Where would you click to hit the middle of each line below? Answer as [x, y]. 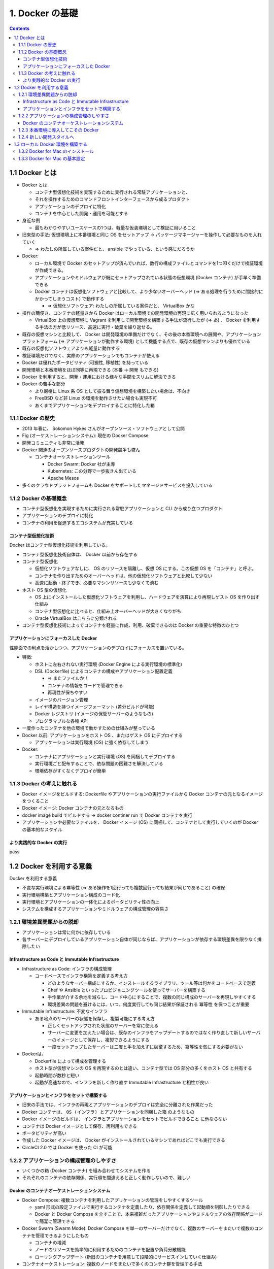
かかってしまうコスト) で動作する [70, 298]
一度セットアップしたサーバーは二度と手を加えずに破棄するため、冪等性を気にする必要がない [145, 1047]
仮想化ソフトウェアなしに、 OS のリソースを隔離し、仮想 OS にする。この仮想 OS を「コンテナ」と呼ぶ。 [145, 569]
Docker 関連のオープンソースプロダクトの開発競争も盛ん [81, 450]
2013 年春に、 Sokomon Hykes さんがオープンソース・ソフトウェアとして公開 [104, 428]
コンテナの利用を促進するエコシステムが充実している [78, 522]
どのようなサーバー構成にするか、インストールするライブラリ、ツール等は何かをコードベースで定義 [151, 983]
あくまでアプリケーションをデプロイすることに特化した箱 [95, 405]
